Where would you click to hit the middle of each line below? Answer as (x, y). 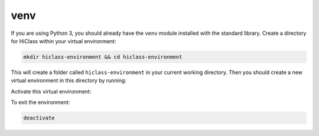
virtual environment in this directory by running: (69, 80)
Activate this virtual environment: (51, 91)
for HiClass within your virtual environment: (64, 41)
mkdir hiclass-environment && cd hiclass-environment (103, 57)
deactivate (39, 118)
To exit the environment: (40, 102)
